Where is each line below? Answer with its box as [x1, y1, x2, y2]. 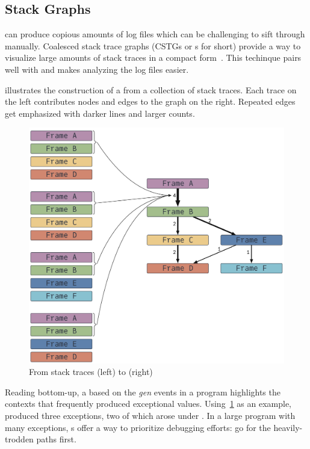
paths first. [36, 433, 76, 445]
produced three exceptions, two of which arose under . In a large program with [5, 409, 296, 422]
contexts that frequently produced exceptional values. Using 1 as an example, [5, 397, 292, 410]
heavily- [273, 421, 303, 433]
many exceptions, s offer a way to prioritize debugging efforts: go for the [5, 421, 271, 433]
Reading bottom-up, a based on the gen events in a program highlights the [5, 385, 281, 398]
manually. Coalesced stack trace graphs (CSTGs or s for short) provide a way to [5, 39, 301, 52]
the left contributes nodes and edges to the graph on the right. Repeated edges [5, 95, 296, 108]
